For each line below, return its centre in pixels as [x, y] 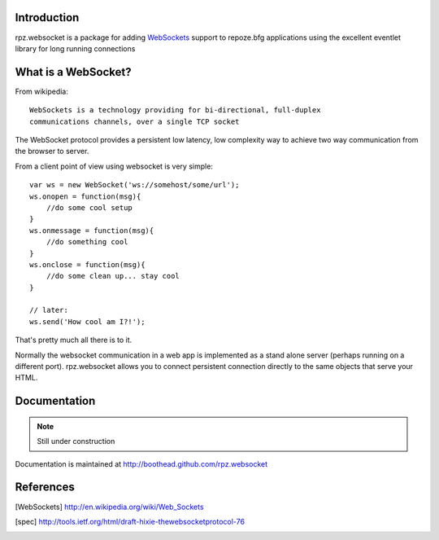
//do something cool [87, 242]
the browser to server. [52, 151]
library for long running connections [75, 48]
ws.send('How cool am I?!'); [87, 321]
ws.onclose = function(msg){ [87, 264]
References [45, 487]
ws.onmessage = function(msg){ [92, 230]
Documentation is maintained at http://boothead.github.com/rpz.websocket [141, 463]
